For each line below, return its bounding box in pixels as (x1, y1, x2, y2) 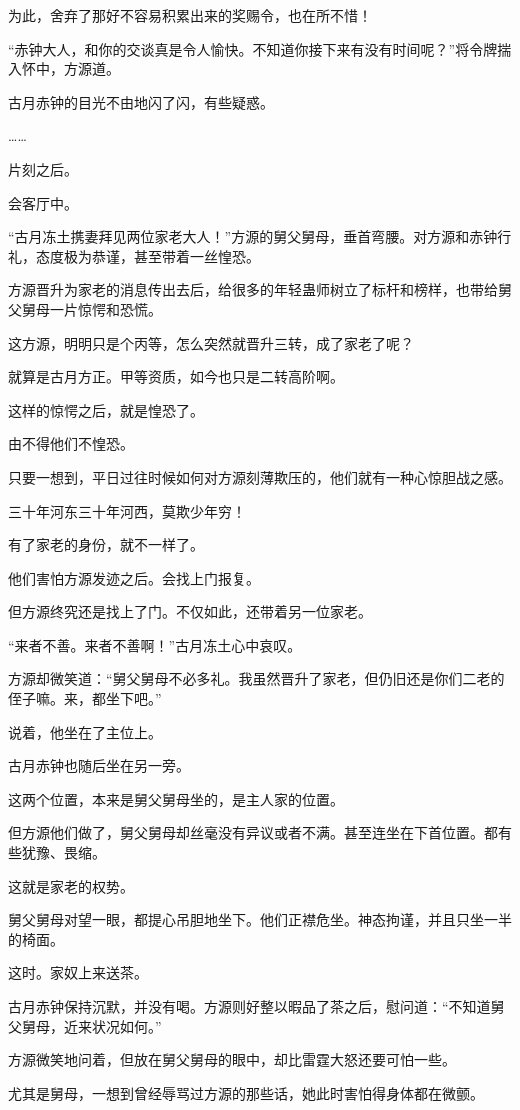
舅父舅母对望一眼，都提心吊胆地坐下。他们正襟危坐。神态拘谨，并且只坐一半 (8, 909, 512, 930)
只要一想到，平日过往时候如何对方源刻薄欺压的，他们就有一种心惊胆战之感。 (8, 466, 512, 487)
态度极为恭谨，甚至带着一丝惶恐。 (35, 245, 260, 266)
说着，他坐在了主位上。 (8, 721, 162, 742)
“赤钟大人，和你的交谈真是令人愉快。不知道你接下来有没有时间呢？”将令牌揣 (8, 38, 512, 59)
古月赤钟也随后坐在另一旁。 (8, 755, 190, 776)
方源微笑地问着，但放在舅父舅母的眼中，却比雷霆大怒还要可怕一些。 (8, 1049, 456, 1070)
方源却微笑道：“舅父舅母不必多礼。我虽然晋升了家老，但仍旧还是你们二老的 (8, 668, 505, 689)
